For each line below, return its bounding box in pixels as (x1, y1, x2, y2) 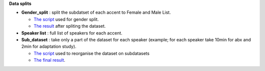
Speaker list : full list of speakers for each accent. (21, 30, 123, 36)
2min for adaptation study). (21, 44, 77, 50)
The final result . (33, 57, 66, 63)
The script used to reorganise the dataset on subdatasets (33, 50, 150, 56)
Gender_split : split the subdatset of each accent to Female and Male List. (21, 10, 171, 16)
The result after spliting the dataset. (33, 23, 106, 29)
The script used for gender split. (33, 16, 99, 22)
